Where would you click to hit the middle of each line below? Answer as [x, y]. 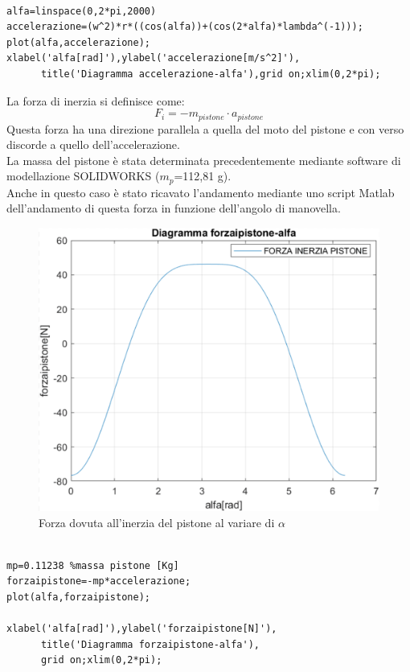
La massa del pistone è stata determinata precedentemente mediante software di [204, 160]
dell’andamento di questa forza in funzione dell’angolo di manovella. [174, 208]
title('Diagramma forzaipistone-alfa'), [150, 644]
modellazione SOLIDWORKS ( [83, 176]
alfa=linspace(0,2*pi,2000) [82, 11]
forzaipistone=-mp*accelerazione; [99, 581]
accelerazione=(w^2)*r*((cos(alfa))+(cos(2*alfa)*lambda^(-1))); [185, 27]
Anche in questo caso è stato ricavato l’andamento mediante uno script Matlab [201, 192]
